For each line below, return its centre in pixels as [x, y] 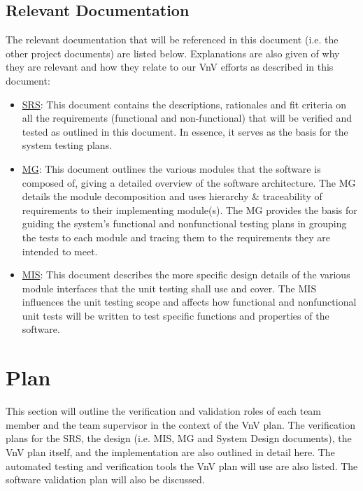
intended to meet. [60, 251]
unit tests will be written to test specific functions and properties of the [176, 315]
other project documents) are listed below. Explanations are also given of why [173, 53]
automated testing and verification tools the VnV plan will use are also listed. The [182, 465]
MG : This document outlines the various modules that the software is [171, 168]
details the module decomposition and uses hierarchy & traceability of [172, 196]
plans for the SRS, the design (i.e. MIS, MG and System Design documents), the [179, 438]
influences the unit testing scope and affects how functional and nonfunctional [189, 302]
